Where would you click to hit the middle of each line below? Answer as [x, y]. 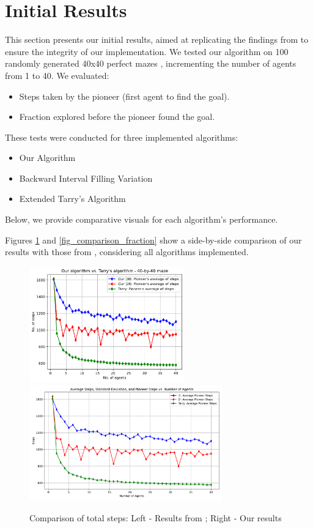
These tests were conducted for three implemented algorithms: [122, 137]
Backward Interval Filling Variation [86, 178]
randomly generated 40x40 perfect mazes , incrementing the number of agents [151, 63]
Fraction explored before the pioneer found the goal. [117, 117]
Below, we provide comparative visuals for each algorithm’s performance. [142, 219]
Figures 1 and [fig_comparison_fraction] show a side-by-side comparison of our [153, 240]
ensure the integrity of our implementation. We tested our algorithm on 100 [147, 51]
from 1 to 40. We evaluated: [57, 75]
